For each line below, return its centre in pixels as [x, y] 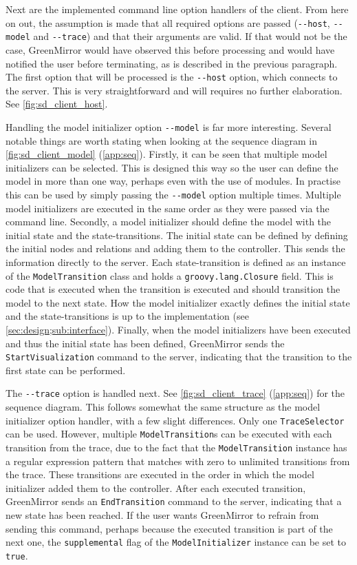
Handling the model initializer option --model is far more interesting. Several [169, 126]
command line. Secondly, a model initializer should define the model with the [169, 222]
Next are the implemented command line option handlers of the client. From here [177, 9]
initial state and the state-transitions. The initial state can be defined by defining [177, 235]
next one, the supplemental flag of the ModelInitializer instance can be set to [176, 542]
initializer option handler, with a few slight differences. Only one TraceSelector [175, 420]
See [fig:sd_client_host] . [57, 104]
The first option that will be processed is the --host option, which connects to [172, 77]
